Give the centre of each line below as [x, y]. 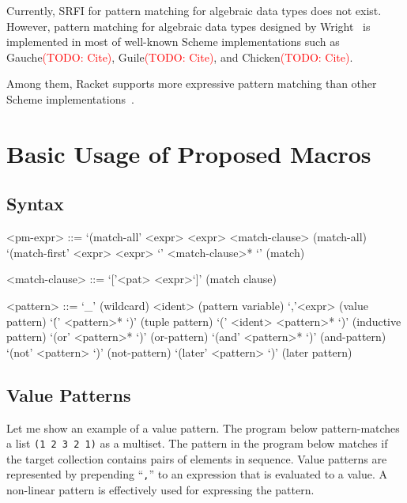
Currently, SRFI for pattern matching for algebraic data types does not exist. [194, 10]
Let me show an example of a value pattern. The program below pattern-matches [203, 427]
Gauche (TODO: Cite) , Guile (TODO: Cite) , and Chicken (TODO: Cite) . [180, 57]
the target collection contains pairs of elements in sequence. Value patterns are [197, 458]
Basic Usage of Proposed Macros [189, 153]
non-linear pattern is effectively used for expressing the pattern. [160, 490]
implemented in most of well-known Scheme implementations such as [173, 42]
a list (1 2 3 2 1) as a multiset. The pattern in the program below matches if [197, 443]
